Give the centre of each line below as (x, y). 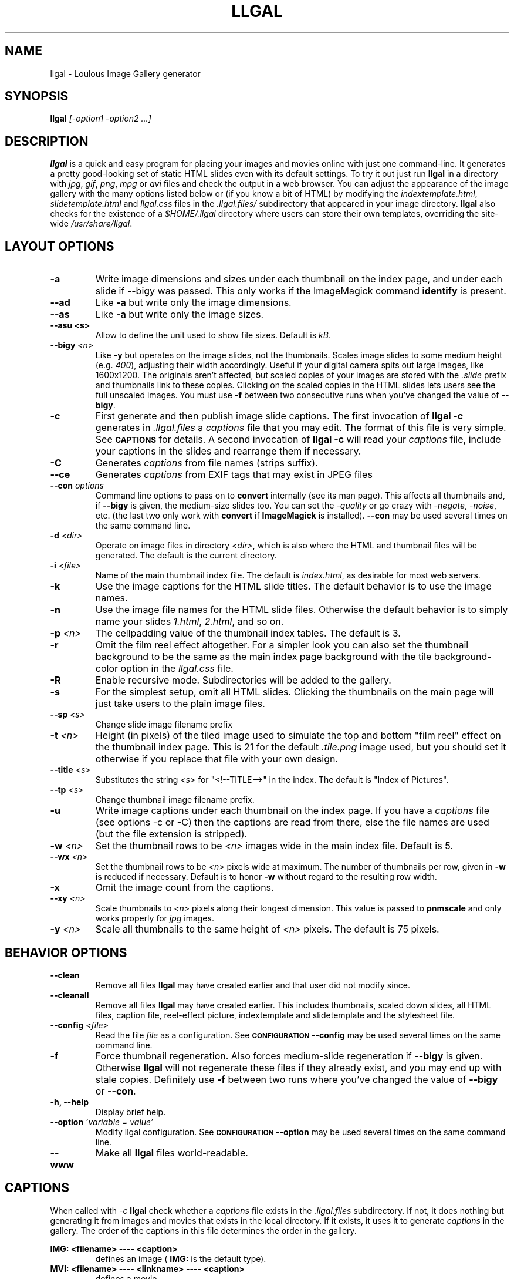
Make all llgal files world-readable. (172, 1152)
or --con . (116, 1091)
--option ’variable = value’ (102, 1122)
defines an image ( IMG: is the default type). (181, 1258)
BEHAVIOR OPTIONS (66, 952)
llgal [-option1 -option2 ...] (101, 119)
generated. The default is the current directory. (186, 556)
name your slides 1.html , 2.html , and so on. (190, 622)
